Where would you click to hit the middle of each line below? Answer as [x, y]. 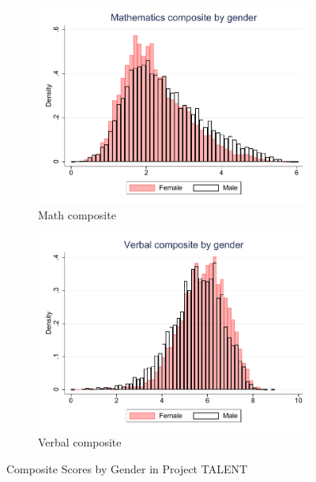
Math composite [77, 214]
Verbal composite [80, 442]
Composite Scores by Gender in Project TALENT [127, 468]
